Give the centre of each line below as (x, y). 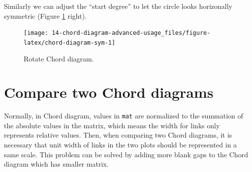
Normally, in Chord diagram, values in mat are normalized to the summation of (124, 116)
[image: (36, 33)
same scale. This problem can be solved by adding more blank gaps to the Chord (126, 154)
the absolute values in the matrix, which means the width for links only (112, 125)
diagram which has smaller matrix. (56, 164)
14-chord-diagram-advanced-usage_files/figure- (131, 33)
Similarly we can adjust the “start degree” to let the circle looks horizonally (118, 6)
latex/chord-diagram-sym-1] (70, 43)
